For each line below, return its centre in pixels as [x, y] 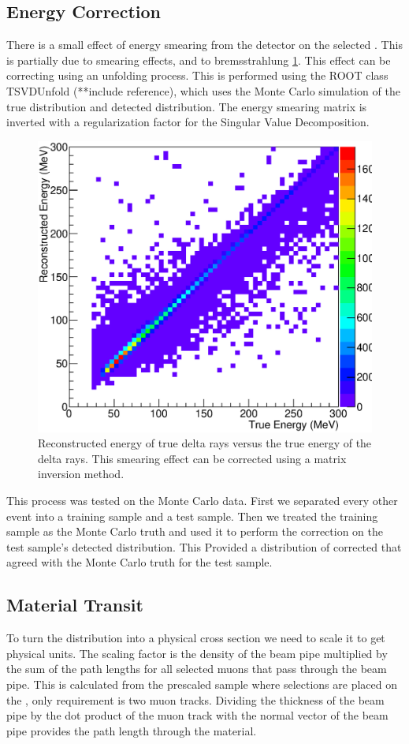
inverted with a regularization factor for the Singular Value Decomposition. [188, 122]
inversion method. [81, 474]
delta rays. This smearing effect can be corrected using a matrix [192, 458]
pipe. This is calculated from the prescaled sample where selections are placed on [202, 684]
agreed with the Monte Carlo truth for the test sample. [139, 562]
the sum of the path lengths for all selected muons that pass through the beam [197, 669]
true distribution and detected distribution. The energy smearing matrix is [187, 106]
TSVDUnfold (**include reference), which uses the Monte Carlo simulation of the [203, 90]
